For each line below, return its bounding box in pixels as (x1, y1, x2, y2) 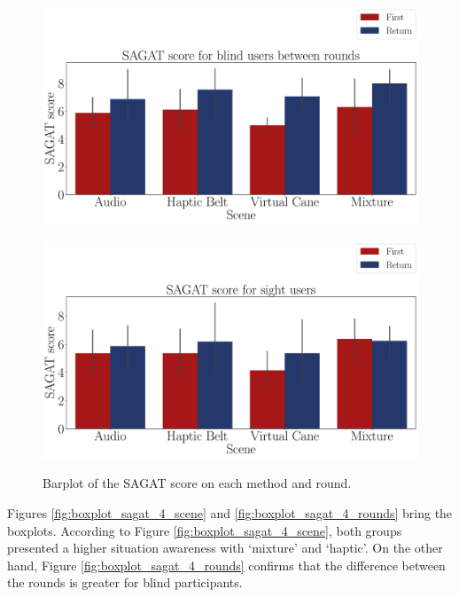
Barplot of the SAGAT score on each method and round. (43, 474, 352, 492)
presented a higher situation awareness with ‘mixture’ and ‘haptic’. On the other (7, 538, 443, 557)
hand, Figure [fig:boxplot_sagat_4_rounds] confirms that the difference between (7, 555, 446, 574)
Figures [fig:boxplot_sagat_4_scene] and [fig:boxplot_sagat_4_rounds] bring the (7, 504, 453, 522)
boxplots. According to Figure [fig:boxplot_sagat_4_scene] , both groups (7, 521, 402, 539)
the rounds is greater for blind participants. (7, 573, 243, 592)
